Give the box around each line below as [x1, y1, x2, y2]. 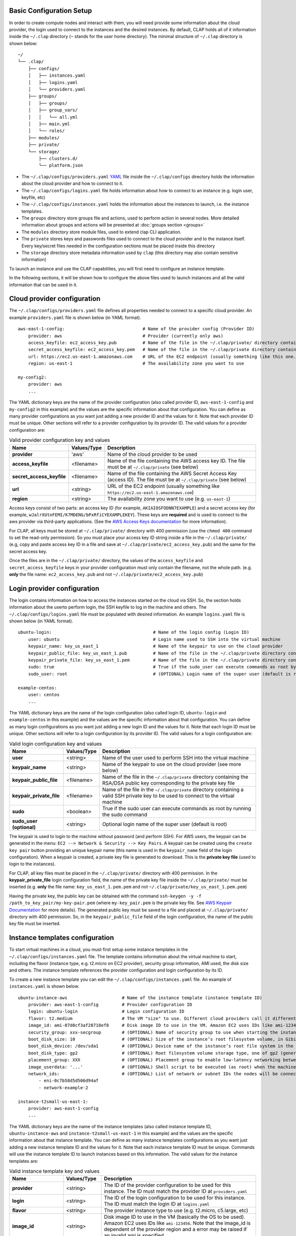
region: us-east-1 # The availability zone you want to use [28, 361, 244, 366]
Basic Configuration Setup [9, 6, 92, 15]
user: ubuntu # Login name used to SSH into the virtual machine [28, 636, 281, 642]
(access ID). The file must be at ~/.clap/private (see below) [107, 476, 247, 483]
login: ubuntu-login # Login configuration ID [28, 1009, 185, 1015]
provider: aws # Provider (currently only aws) [28, 333, 223, 339]
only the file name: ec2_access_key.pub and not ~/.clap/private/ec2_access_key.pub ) [9, 572, 203, 577]
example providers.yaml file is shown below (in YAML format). [9, 314, 142, 320]
